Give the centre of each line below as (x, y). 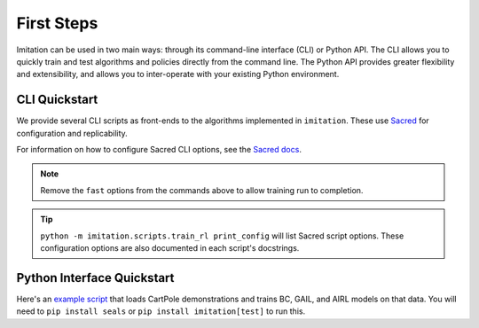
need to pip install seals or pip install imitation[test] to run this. (161, 311)
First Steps (57, 23)
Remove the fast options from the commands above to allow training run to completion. (202, 190)
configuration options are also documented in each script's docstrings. (170, 247)
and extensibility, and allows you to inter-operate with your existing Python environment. (178, 74)
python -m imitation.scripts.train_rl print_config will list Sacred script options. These (222, 236)
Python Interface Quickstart (95, 278)
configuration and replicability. (72, 133)
